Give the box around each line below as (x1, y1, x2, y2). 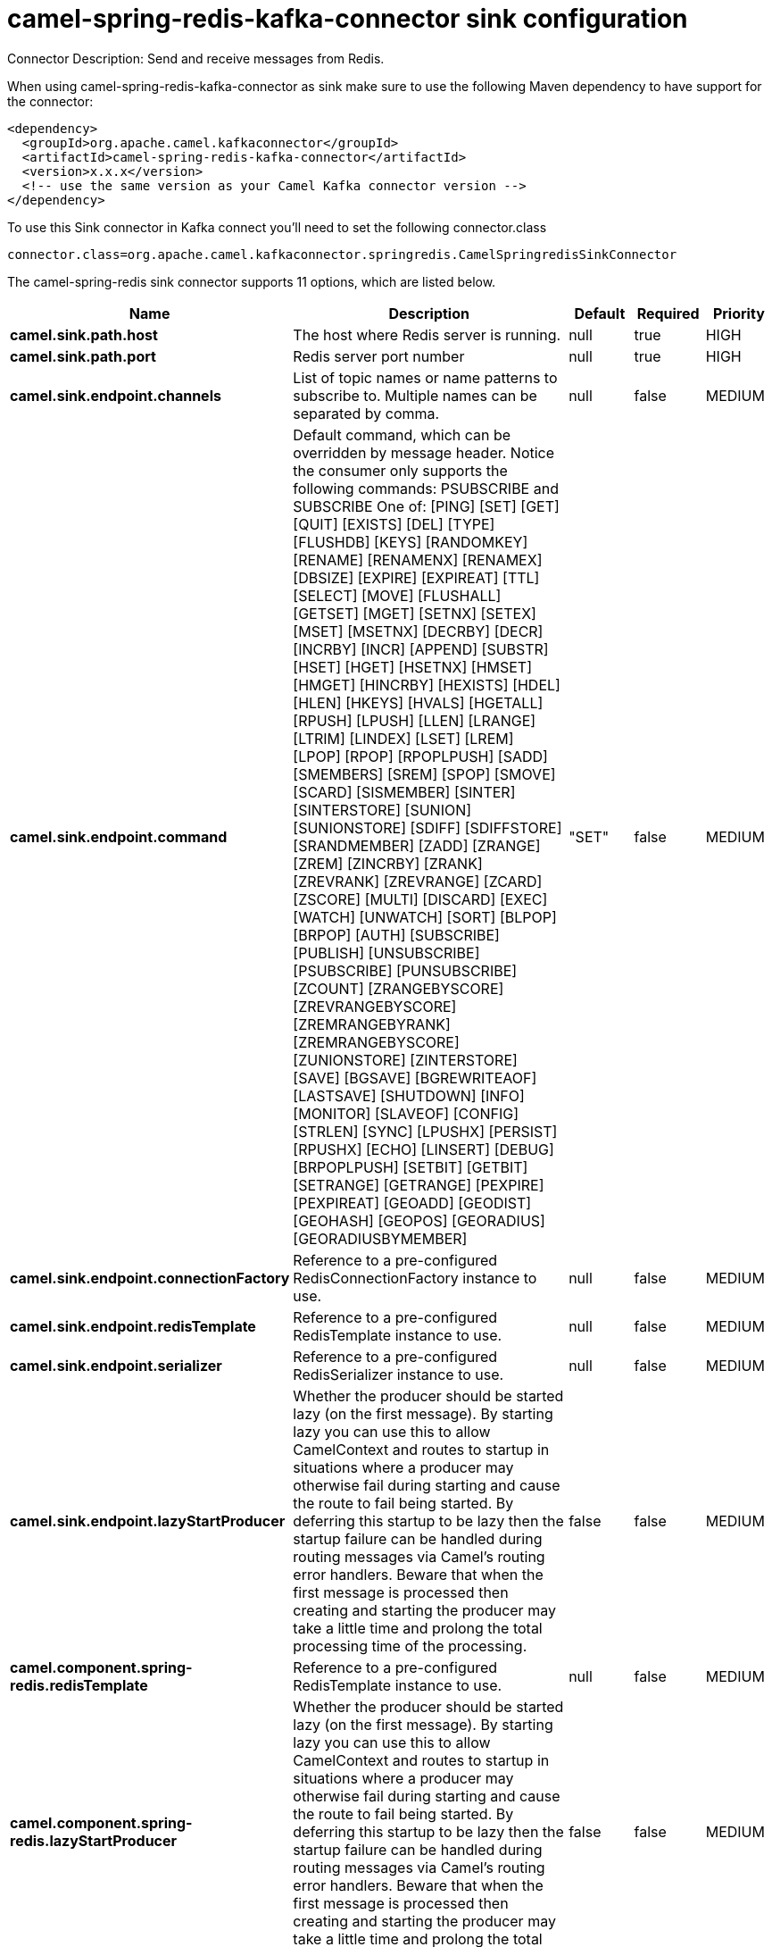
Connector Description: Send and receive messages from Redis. (7, 50, 385, 66)
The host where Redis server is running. (293, 325, 561, 344)
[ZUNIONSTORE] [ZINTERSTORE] (293, 1050, 518, 1069)
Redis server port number (293, 347, 465, 365)
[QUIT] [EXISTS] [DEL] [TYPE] (293, 514, 495, 533)
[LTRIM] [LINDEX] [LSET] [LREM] (293, 729, 514, 748)
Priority (712, 304, 765, 322)
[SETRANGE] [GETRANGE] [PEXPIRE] (293, 1175, 544, 1194)
